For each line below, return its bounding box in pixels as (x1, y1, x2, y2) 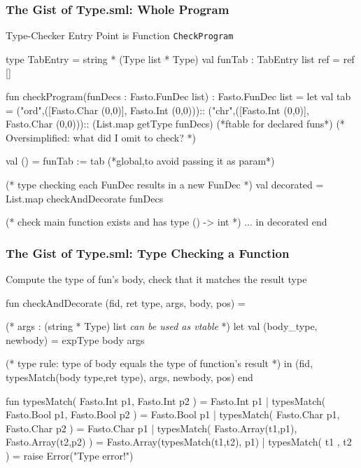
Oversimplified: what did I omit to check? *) (6, 130, 196, 144)
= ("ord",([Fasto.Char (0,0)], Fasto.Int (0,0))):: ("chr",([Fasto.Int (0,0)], (6, 102, 309, 117)
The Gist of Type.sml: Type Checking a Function (6, 244, 290, 261)
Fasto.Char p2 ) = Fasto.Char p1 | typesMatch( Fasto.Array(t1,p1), (6, 420, 297, 435)
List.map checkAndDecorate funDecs (6, 191, 164, 205)
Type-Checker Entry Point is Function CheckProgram (6, 28, 234, 43)
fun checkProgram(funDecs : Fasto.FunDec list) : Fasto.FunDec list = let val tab (6, 89, 351, 104)
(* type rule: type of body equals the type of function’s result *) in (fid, (6, 356, 313, 371)
